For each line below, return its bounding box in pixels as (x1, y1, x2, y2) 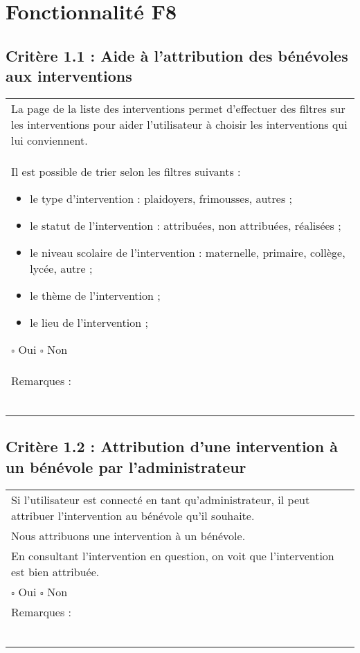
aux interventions (6, 65, 132, 87)
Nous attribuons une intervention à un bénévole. (11, 527, 246, 544)
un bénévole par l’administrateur (6, 456, 246, 477)
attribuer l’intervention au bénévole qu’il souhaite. (11, 507, 255, 524)
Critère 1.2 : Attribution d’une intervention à (6, 436, 338, 457)
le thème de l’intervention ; (30, 287, 161, 303)
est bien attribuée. (11, 563, 100, 580)
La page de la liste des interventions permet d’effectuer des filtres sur (11, 100, 345, 116)
